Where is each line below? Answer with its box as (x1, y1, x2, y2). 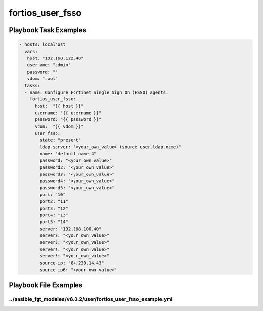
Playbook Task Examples (9, 26, 87, 34)
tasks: (24, 83, 40, 88)
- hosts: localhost (19, 42, 66, 47)
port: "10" (39, 192, 66, 197)
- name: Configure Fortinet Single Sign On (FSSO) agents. (24, 89, 169, 95)
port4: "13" (39, 212, 68, 218)
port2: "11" (39, 199, 68, 204)
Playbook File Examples (9, 281, 83, 290)
